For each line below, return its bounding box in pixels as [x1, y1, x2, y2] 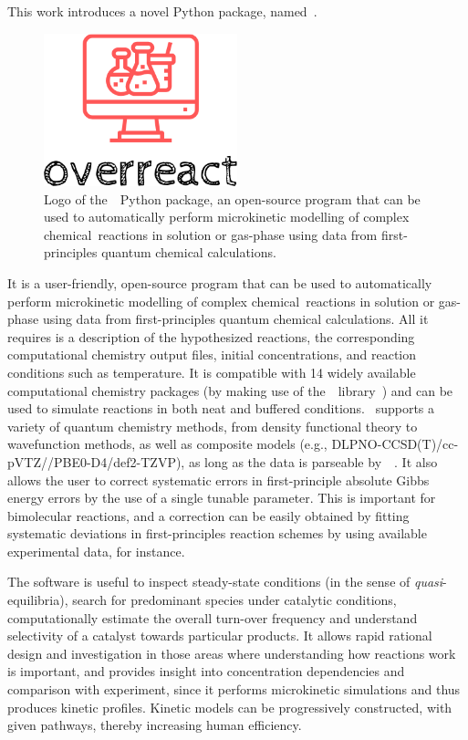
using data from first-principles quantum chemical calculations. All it [42, 309, 429, 328]
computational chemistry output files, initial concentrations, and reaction [7, 345, 416, 364]
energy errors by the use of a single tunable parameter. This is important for [7, 488, 436, 507]
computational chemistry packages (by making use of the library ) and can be [7, 380, 453, 400]
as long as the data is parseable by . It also [188, 452, 438, 471]
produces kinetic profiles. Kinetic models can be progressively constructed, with [7, 697, 452, 716]
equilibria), [7, 590, 68, 610]
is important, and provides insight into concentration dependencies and [7, 662, 405, 681]
